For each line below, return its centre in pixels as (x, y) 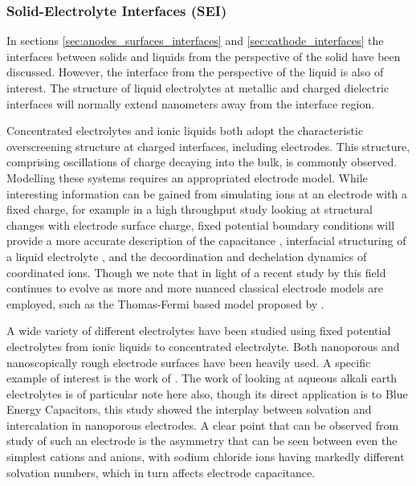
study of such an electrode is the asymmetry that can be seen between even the (202, 441)
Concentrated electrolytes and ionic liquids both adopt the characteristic (185, 131)
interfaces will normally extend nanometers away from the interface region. (191, 103)
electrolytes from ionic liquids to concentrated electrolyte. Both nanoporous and (203, 346)
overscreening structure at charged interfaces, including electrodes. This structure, (208, 146)
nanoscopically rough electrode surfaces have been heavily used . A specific (189, 362)
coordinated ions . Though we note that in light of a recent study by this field (196, 272)
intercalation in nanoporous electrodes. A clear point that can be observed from (203, 425)
